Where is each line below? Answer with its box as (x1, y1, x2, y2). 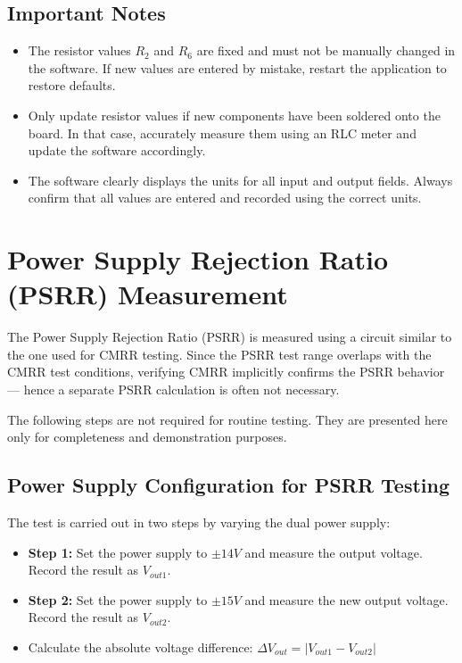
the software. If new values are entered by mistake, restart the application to (28, 58, 447, 77)
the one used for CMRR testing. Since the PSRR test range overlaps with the (7, 344, 432, 363)
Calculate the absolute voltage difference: (28, 638, 253, 656)
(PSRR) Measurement (7, 276, 288, 312)
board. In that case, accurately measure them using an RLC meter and (28, 123, 417, 142)
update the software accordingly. (28, 141, 206, 160)
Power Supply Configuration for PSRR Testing (7, 471, 450, 499)
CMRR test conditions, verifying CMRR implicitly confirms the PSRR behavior (7, 362, 445, 381)
